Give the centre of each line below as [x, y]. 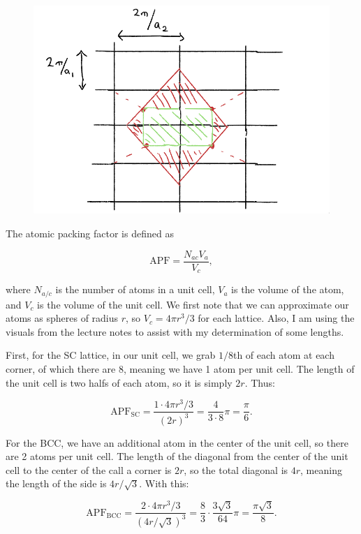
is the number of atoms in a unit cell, [135, 289]
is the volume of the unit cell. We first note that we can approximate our [193, 304]
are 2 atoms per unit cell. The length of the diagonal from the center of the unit [177, 456]
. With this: [164, 483]
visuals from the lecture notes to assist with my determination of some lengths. [175, 331]
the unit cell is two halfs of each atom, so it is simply [119, 382]
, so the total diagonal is [236, 469]
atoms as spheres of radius [62, 318]
